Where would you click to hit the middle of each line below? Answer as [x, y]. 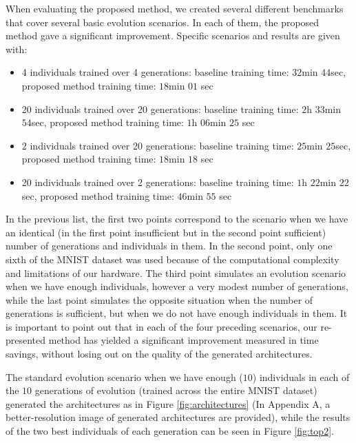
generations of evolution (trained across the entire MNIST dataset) [176, 390]
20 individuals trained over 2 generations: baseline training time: [158, 182]
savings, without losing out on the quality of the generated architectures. [159, 354]
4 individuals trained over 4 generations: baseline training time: [155, 72]
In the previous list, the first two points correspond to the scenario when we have [177, 219]
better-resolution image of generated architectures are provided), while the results [178, 417]
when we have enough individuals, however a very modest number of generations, [177, 286]
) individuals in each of [301, 377]
